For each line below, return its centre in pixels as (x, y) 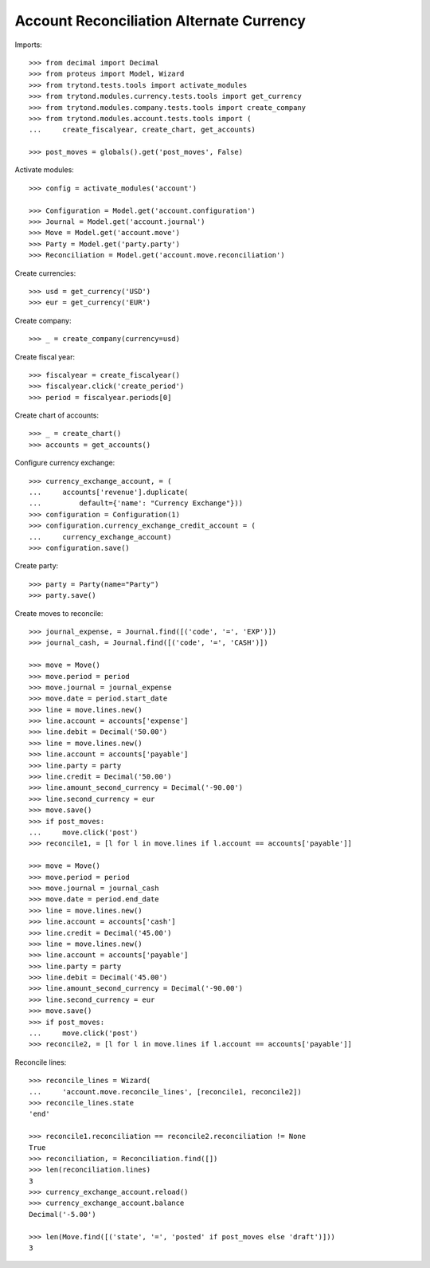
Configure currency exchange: (65, 463)
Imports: (29, 45)
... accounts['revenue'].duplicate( (109, 493)
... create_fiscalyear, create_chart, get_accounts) (143, 130)
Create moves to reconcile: (59, 613)
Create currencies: (45, 273)
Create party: (37, 566)
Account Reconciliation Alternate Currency (160, 21)
